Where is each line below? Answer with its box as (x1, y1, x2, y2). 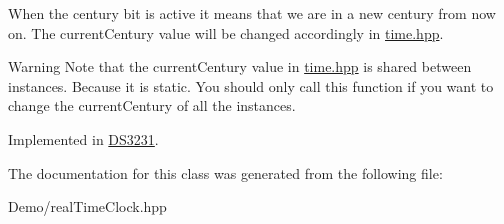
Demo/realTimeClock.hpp (8, 196, 167, 217)
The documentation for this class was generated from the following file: (8, 162, 443, 183)
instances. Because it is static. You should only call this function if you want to (8, 75, 494, 96)
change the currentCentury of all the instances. (8, 95, 296, 116)
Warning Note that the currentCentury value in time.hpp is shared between (8, 56, 472, 77)
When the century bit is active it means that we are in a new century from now (8, 3, 496, 23)
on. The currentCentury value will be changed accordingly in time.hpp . (8, 22, 444, 43)
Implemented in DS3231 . (8, 128, 159, 149)
